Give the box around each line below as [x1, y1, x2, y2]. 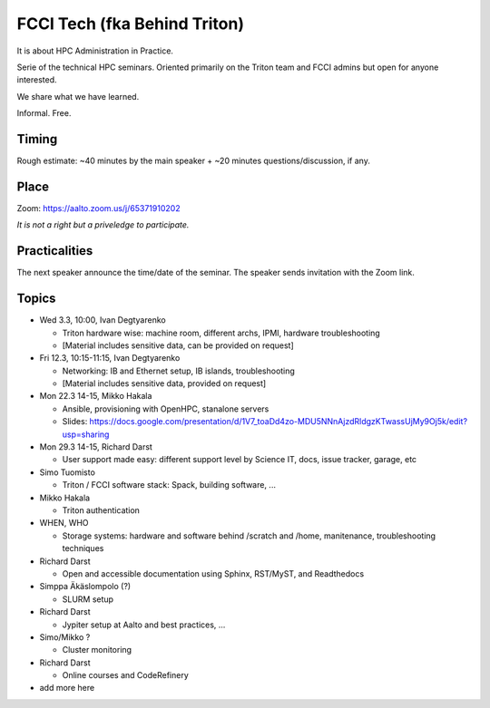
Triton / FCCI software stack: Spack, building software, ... [62, 480, 277, 490]
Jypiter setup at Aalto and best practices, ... [62, 619, 226, 630]
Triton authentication [62, 504, 141, 516]
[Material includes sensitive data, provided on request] [62, 378, 267, 389]
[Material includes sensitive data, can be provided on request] [62, 340, 294, 351]
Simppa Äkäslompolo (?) [39, 581, 132, 592]
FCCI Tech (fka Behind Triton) [16, 14, 245, 34]
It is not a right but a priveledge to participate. [16, 219, 190, 230]
